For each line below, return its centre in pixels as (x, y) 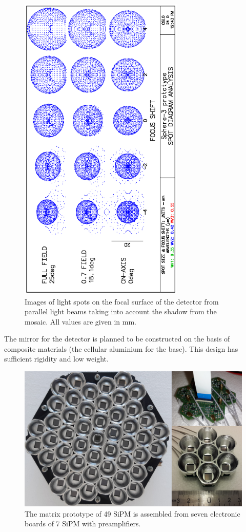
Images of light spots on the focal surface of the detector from (122, 301)
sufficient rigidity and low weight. (56, 359)
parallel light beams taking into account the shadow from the (121, 311)
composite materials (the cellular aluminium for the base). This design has (121, 348)
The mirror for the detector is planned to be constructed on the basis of (117, 339)
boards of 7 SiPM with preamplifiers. (83, 524)
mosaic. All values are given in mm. (80, 321)
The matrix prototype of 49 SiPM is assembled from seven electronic (132, 513)
